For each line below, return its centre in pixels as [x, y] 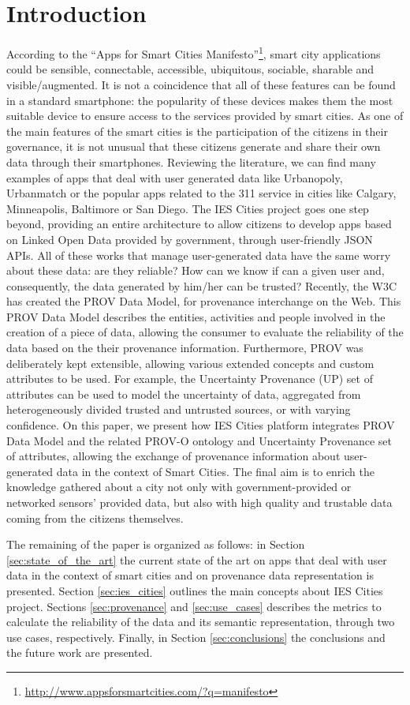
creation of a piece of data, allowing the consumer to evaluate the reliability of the [205, 332]
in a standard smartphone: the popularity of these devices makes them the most [200, 100]
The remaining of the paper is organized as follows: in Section [156, 544]
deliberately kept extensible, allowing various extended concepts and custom [190, 363]
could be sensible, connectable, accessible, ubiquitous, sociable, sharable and [190, 69]
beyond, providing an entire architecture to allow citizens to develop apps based [199, 224]
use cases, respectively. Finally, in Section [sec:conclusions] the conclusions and [196, 637]
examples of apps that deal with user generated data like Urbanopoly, [175, 177]
